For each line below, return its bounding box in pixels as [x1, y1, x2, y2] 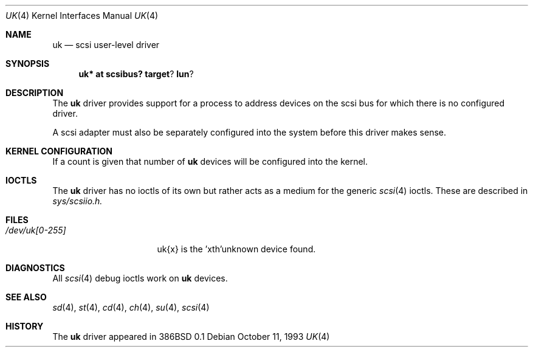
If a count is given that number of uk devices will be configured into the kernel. [52, 156, 368, 167]
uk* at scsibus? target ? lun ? [78, 69, 194, 79]
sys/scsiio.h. [52, 196, 103, 206]
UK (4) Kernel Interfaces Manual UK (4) [5, 10, 159, 21]
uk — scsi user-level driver [52, 40, 160, 50]
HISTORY [5, 321, 44, 331]
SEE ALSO [5, 292, 47, 302]
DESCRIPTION [5, 88, 64, 98]
